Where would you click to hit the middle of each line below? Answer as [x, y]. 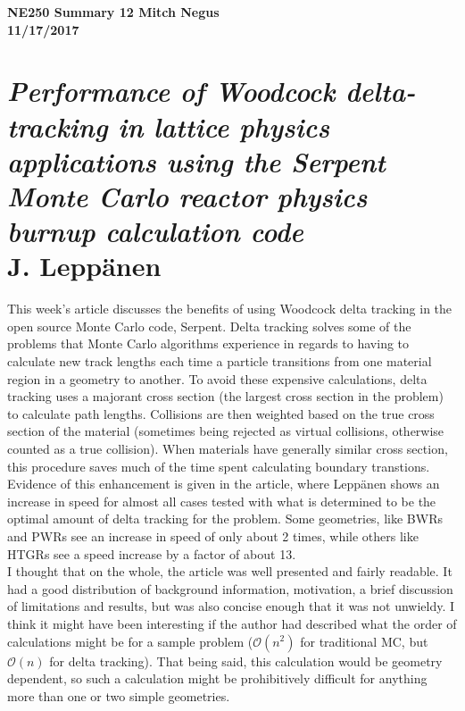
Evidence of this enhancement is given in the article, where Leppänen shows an [224, 484]
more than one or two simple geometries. [119, 695]
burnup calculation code [155, 231]
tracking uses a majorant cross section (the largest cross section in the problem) [225, 396]
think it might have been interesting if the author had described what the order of [232, 623]
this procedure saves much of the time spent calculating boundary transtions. [219, 466]
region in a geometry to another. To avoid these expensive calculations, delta [217, 378]
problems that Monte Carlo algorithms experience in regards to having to [208, 343]
